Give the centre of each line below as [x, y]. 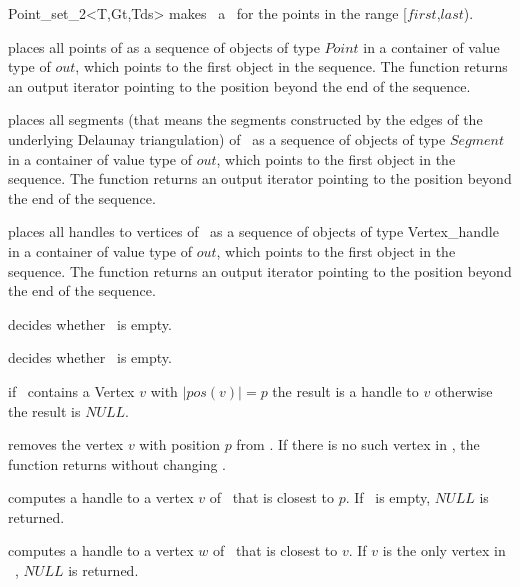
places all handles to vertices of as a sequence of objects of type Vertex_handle [253, 231]
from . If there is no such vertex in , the [358, 444]
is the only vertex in [444, 550]
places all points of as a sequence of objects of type [164, 46]
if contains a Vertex [71, 390]
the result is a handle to [345, 390]
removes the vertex [66, 444]
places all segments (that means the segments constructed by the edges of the [245, 119]
